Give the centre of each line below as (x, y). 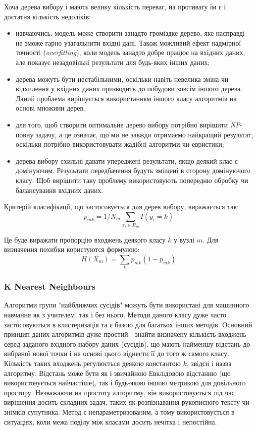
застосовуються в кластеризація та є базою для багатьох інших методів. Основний (128, 324)
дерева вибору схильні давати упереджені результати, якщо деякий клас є (127, 160)
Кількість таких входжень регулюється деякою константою (92, 363)
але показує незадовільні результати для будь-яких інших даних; (113, 62)
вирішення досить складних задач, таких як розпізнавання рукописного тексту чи (127, 402)
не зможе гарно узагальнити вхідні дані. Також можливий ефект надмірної (128, 42)
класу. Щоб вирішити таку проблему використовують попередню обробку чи (132, 180)
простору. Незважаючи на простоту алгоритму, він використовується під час (119, 392)
